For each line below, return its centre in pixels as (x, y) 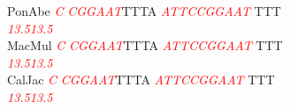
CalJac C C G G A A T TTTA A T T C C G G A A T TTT (141, 80)
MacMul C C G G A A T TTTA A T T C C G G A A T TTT (145, 45)
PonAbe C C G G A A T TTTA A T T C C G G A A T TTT (144, 11)
